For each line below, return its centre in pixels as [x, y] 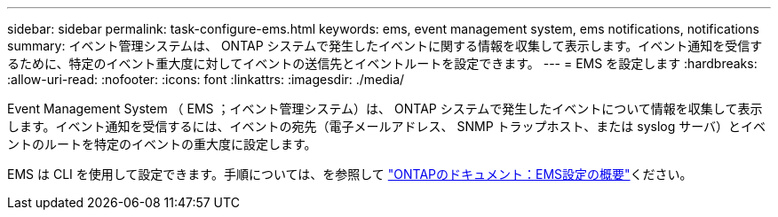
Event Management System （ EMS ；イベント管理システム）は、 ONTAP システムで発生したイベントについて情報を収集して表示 [385, 108]
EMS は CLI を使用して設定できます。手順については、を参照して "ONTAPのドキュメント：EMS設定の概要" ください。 [350, 174]
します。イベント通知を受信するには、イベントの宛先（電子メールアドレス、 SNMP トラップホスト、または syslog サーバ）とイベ [387, 126]
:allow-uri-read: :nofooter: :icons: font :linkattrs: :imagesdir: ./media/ [206, 79]
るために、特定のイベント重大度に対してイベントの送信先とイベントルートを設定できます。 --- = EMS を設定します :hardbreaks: [382, 63]
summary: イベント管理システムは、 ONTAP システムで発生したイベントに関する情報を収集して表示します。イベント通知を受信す [385, 46]
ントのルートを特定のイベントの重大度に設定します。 [162, 144]
